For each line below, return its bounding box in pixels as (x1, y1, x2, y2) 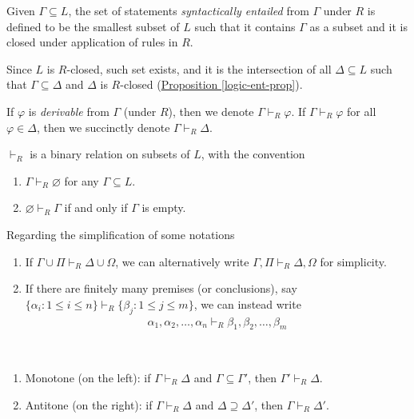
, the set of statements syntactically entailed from (68, 2, 309, 18)
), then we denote (168, 102, 254, 119)
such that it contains (194, 18, 296, 34)
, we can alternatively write (115, 253, 249, 269)
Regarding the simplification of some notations (6, 225, 235, 242)
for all (347, 102, 376, 119)
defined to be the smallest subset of (6, 18, 180, 34)
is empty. (141, 199, 186, 216)
